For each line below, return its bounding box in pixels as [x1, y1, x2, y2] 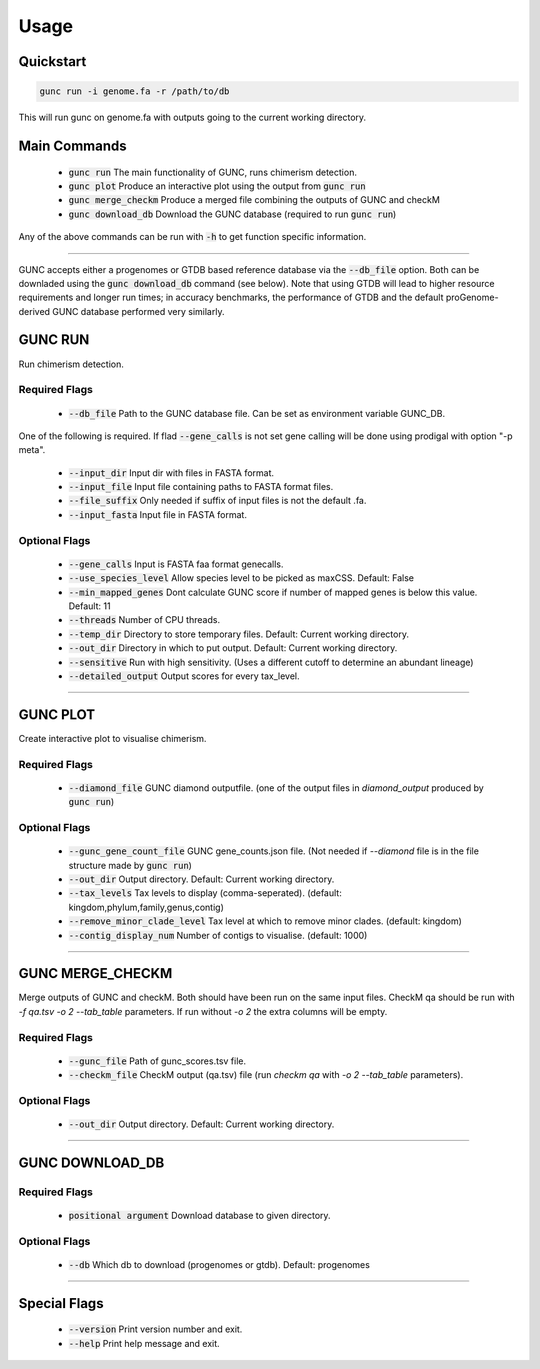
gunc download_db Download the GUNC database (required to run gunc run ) [68, 208, 397, 220]
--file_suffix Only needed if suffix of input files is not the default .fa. [68, 495, 367, 507]
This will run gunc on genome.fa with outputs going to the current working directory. [18, 111, 367, 124]
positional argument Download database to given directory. [68, 1210, 331, 1222]
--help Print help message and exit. [68, 1337, 220, 1349]
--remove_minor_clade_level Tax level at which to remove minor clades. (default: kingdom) [68, 915, 462, 927]
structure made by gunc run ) [68, 859, 192, 871]
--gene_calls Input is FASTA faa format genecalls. [68, 558, 284, 570]
